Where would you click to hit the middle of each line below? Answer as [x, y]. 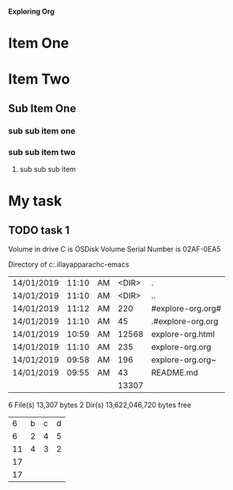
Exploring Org [32, 11]
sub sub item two [42, 151]
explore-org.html [183, 334]
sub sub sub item [48, 169]
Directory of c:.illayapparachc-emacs [69, 264]
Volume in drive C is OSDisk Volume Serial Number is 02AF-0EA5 [115, 249]
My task [35, 201]
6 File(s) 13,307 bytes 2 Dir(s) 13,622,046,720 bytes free [100, 405]
